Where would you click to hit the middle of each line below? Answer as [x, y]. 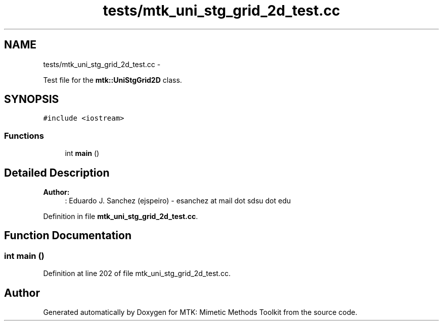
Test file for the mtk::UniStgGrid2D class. [113, 80]
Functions [24, 136]
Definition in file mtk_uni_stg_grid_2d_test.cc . [121, 216]
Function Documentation [68, 236]
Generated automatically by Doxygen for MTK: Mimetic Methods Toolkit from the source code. [200, 312]
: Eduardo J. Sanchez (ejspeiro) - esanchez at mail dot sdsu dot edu [178, 201]
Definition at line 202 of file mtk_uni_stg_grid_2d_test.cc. [137, 274]
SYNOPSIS [32, 99]
